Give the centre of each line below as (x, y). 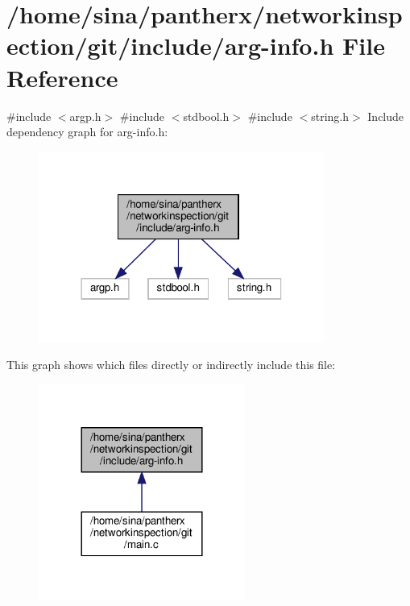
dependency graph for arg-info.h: (87, 132)
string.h (330, 116)
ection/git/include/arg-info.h (170, 46)
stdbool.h (206, 116)
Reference (62, 77)
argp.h (85, 116)
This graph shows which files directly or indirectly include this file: (171, 365)
